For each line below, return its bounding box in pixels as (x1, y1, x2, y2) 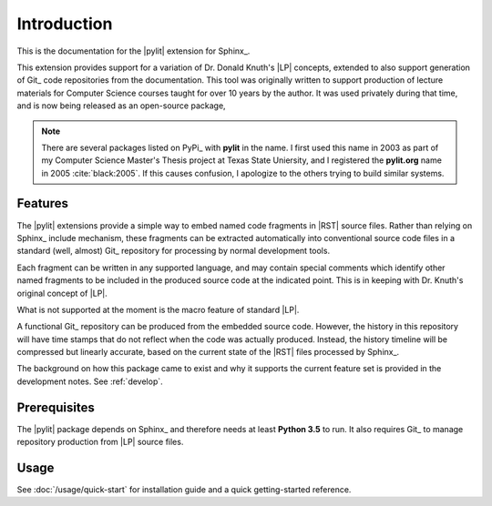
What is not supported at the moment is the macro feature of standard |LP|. (16, 304, 300, 315)
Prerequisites (16, 400, 95, 415)
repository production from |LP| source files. (16, 437, 184, 448)
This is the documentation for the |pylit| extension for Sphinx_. (16, 46, 251, 56)
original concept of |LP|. (16, 288, 108, 299)
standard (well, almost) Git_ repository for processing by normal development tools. (16, 246, 331, 257)
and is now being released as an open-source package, (16, 100, 227, 111)
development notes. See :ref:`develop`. (16, 376, 163, 387)
